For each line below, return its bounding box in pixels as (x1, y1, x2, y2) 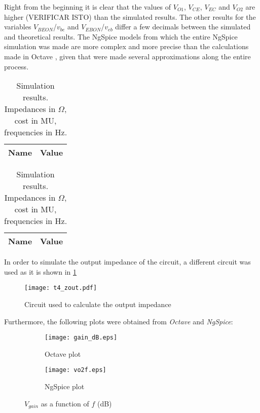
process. (4, 61, 29, 71)
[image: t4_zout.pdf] (24, 284, 97, 292)
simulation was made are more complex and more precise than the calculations (4, 41, 249, 52)
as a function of (41, 398, 89, 408)
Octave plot (45, 348, 81, 359)
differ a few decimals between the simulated (115, 21, 251, 32)
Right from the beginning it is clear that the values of (4, 2, 171, 12)
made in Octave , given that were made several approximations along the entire (4, 51, 251, 61)
